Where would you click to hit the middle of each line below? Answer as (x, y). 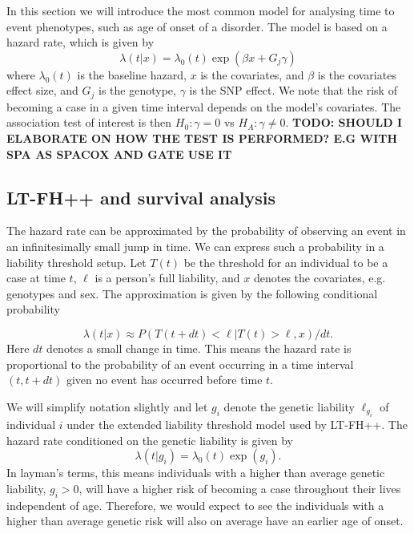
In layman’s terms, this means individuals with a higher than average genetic (196, 473)
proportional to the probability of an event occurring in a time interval (180, 364)
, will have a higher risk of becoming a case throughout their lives (240, 488)
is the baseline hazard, (132, 74)
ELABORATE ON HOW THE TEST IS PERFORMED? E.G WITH (202, 138)
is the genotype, (137, 90)
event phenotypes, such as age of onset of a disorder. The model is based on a (197, 26)
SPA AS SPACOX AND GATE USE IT (119, 154)
